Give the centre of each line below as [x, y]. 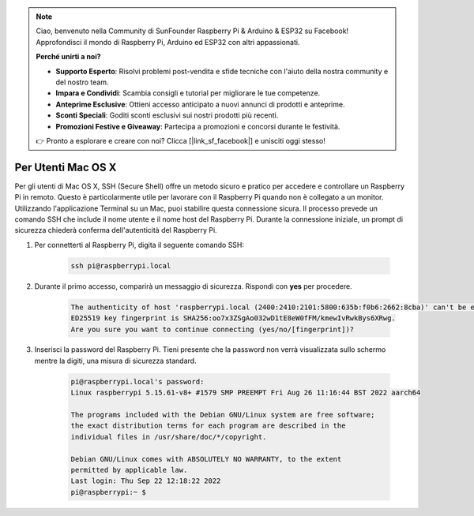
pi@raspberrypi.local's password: [137, 381]
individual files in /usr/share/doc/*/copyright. [169, 437]
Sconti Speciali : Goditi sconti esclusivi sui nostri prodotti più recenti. [167, 115]
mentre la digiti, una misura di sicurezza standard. [115, 361]
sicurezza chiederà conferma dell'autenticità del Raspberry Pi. [116, 230]
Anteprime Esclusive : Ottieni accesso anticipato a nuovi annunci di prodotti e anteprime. [200, 104]
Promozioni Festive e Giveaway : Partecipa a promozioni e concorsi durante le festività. [198, 126]
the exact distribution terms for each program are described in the [208, 426]
